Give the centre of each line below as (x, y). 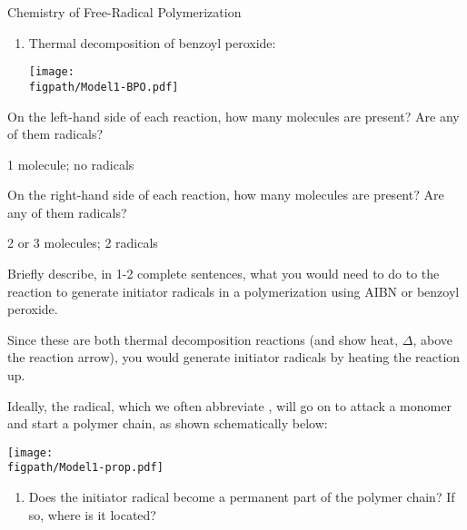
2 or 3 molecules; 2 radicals (83, 243)
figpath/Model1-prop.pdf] (85, 468)
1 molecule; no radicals (71, 164)
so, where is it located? (92, 514)
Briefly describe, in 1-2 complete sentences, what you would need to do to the (224, 274)
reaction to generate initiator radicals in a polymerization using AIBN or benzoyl (233, 291)
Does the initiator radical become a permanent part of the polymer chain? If (242, 497)
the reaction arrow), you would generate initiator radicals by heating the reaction (234, 357)
